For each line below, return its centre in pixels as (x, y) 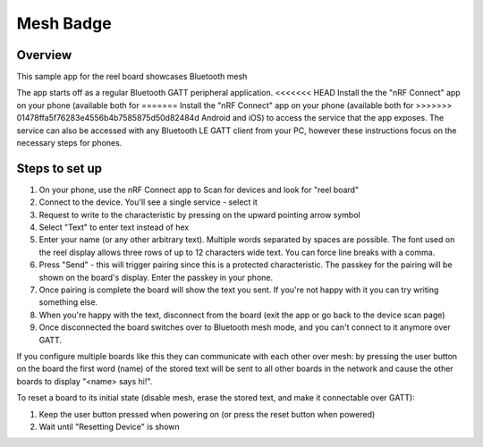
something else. (68, 302)
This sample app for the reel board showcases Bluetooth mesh (132, 77)
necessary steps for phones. (69, 143)
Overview (44, 55)
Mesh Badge (64, 23)
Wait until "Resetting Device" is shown (110, 426)
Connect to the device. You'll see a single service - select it (148, 202)
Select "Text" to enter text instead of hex (114, 227)
